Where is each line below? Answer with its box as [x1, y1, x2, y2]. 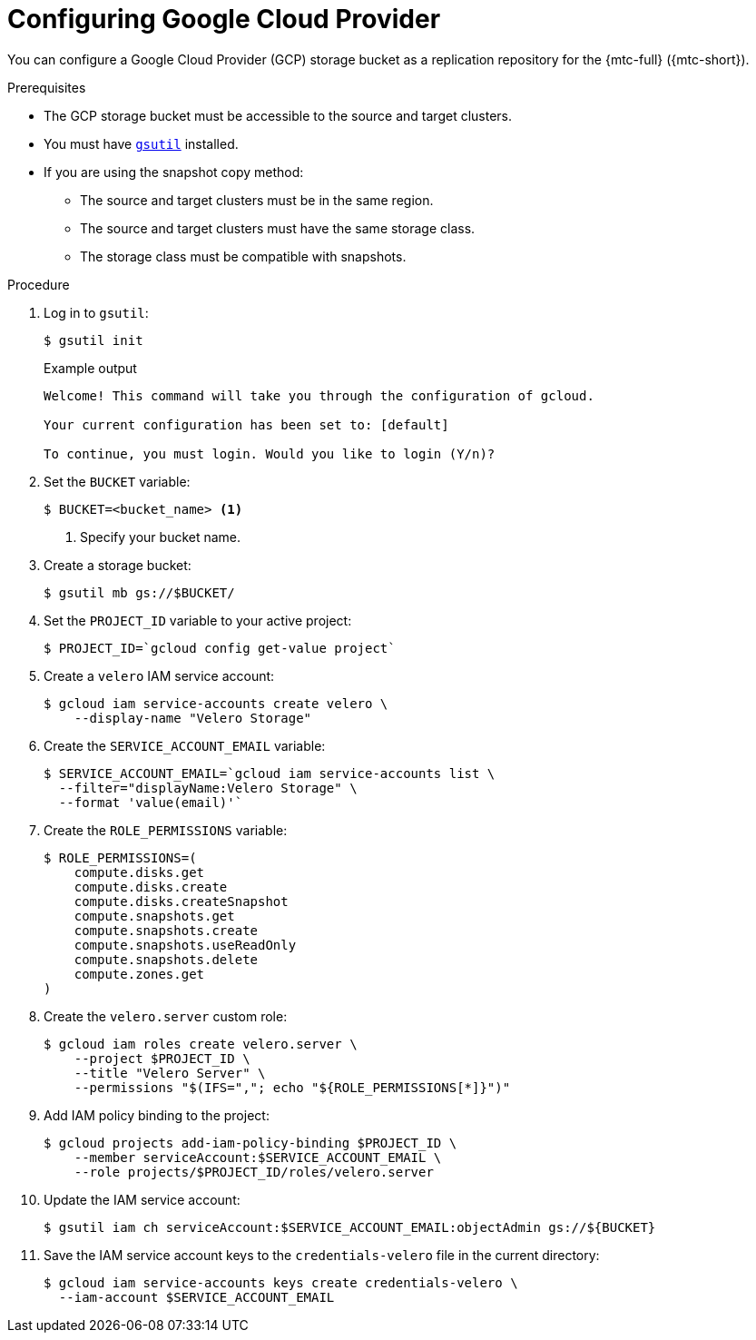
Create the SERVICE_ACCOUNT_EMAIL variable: [44, 737, 326, 754]
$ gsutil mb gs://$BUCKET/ [44, 585, 235, 600]
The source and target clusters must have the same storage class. [80, 220, 476, 236]
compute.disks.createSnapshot [74, 893, 289, 909]
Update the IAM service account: [44, 1191, 241, 1207]
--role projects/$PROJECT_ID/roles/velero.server [74, 1164, 434, 1179]
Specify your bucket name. [80, 528, 241, 545]
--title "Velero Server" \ [74, 1065, 266, 1080]
